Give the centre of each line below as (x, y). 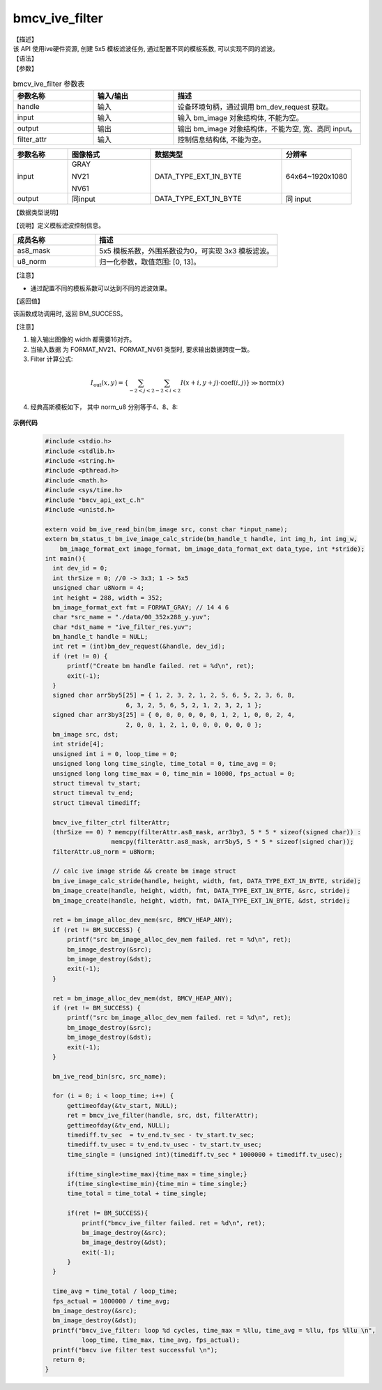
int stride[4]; (78, 744)
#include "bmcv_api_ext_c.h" (95, 500)
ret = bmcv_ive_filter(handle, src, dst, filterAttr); (163, 1116)
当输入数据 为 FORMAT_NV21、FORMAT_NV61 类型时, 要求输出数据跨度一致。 (142, 349)
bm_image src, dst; (86, 734)
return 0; (69, 1360)
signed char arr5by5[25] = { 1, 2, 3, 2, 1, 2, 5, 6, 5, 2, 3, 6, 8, (174, 695)
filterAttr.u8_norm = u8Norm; (104, 851)
